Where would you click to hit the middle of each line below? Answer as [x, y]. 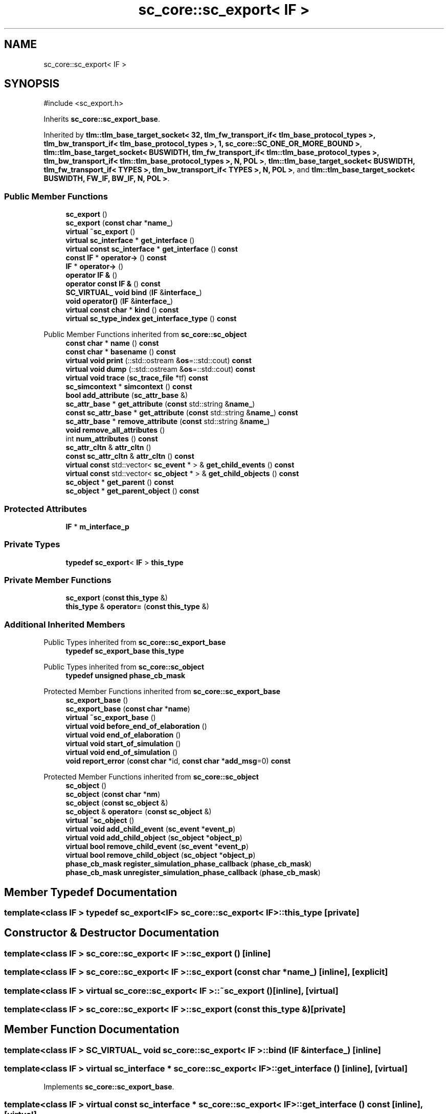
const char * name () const [112, 343]
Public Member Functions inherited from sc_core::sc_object [145, 335]
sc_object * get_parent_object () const [132, 491]
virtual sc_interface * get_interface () [130, 240]
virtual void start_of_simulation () [123, 744]
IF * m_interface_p [97, 526]
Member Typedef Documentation [91, 892]
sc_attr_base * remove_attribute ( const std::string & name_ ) [168, 421]
